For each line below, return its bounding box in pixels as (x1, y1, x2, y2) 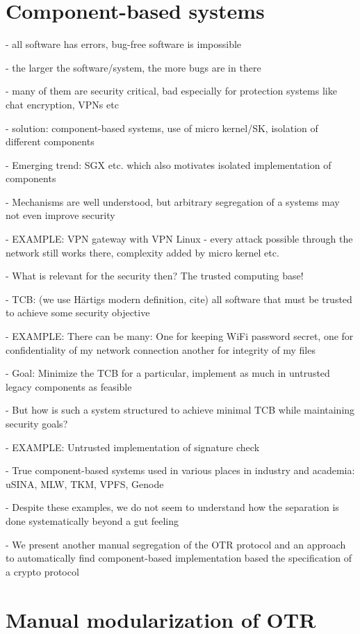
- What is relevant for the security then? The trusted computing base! (6, 268, 304, 283)
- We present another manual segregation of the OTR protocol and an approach (6, 537, 346, 551)
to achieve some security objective (6, 305, 150, 320)
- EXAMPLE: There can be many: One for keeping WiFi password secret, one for (6, 329, 354, 343)
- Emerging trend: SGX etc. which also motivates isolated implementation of (6, 157, 332, 172)
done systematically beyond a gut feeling (6, 513, 179, 528)
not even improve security (6, 208, 115, 222)
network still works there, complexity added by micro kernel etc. (6, 245, 279, 259)
